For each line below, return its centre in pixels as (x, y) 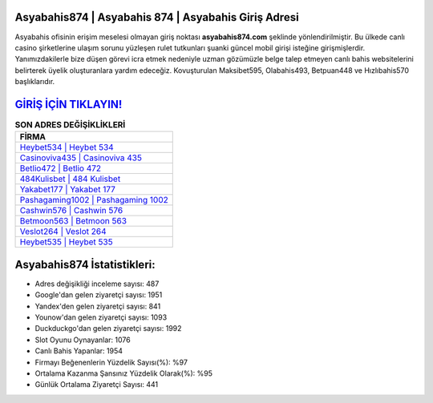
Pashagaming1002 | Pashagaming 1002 (94, 200)
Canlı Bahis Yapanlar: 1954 (79, 351)
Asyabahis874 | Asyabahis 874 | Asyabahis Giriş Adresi (157, 17)
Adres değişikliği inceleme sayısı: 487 (97, 284)
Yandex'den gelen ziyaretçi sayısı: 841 (98, 306)
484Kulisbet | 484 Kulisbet (70, 179)
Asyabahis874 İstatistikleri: (85, 264)
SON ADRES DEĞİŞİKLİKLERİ (70, 125)
